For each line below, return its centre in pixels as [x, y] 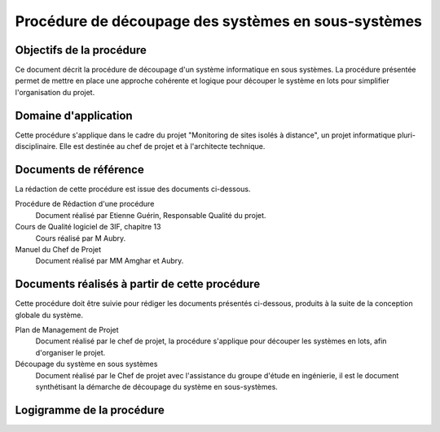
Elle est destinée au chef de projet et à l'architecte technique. [162, 146]
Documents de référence [79, 170]
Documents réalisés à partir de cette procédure [138, 284]
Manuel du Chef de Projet [58, 249]
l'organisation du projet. [55, 92]
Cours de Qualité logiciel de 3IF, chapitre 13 [88, 227]
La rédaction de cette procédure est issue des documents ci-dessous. [133, 189]
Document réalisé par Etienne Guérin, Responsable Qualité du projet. [151, 215]
